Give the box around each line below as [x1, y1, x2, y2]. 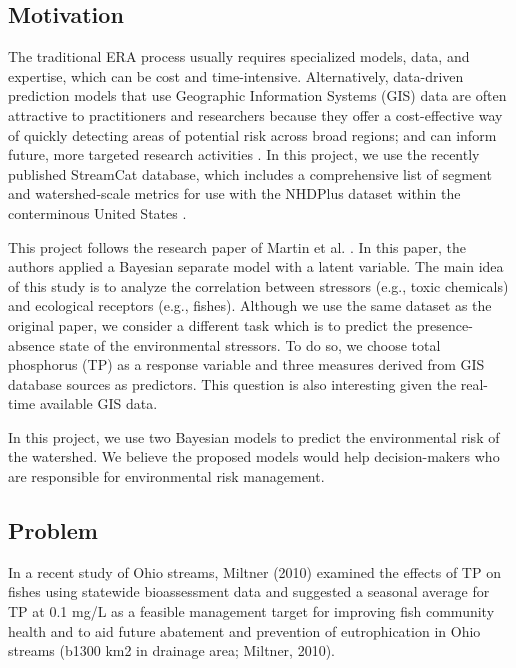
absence [8, 334, 55, 355]
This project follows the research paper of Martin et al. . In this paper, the [8, 236, 466, 257]
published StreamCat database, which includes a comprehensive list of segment [8, 163, 492, 184]
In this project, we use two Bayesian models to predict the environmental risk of [8, 426, 500, 447]
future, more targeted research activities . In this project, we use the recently [8, 144, 480, 165]
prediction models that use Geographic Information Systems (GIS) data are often [8, 85, 507, 106]
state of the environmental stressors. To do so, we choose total [59, 334, 441, 355]
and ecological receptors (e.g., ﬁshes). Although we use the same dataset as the [8, 295, 492, 316]
